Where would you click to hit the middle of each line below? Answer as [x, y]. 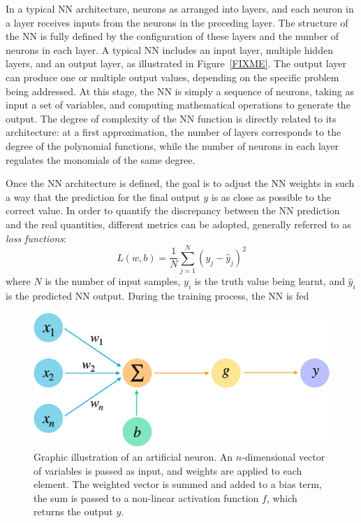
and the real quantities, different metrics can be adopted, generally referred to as [178, 224]
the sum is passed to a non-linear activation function [146, 497]
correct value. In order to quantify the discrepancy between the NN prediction [173, 210]
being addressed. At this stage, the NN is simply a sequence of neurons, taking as [180, 91]
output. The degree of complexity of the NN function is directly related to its [171, 118]
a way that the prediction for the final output [103, 196]
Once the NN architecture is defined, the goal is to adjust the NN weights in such [180, 183]
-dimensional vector [283, 456]
